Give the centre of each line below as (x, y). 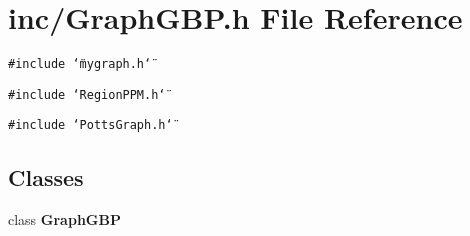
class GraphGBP (64, 219)
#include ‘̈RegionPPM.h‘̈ (87, 94)
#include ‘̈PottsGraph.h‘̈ (90, 125)
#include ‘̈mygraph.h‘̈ (80, 64)
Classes (46, 177)
